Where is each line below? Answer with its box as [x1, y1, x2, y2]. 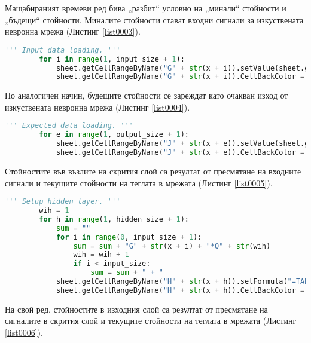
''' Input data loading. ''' [5, 45, 121, 54]
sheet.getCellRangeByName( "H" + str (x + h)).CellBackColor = [56, 286, 305, 295]
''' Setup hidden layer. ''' [5, 197, 121, 206]
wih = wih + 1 [73, 250, 129, 259]
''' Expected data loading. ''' [5, 121, 133, 130]
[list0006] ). [5, 326, 43, 338]
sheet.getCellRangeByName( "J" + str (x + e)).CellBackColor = [56, 148, 305, 157]
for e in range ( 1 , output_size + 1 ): [39, 130, 189, 139]
